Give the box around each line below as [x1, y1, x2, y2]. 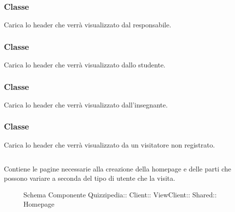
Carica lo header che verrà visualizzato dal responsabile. [4, 20, 172, 30]
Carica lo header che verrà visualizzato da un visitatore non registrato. [4, 139, 215, 149]
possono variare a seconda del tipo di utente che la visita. [4, 173, 176, 183]
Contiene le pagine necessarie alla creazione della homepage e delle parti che [4, 163, 232, 173]
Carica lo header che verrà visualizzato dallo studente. [4, 60, 166, 70]
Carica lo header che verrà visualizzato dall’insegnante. [4, 99, 168, 109]
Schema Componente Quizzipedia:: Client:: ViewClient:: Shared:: [23, 189, 217, 199]
